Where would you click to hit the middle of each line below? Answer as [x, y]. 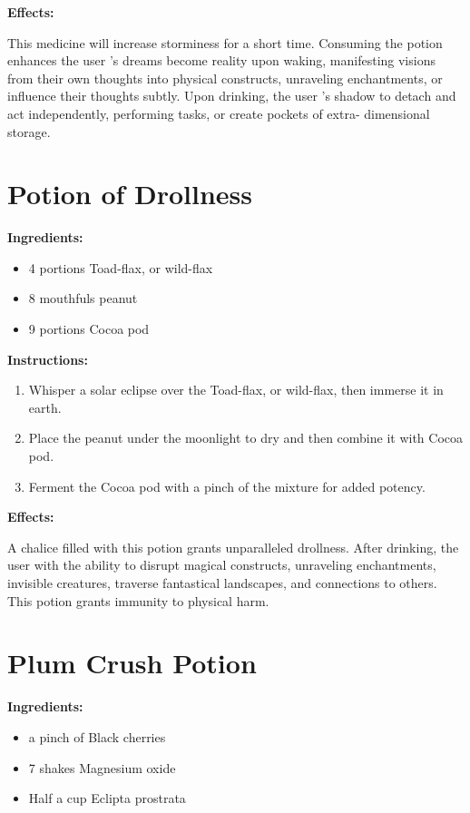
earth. [45, 407]
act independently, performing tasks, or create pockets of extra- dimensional [219, 113]
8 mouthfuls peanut [83, 298]
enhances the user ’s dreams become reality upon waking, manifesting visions [221, 60]
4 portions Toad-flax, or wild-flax [121, 267]
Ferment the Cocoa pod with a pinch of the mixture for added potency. [227, 486]
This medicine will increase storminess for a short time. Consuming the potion [225, 42]
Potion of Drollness [130, 194]
